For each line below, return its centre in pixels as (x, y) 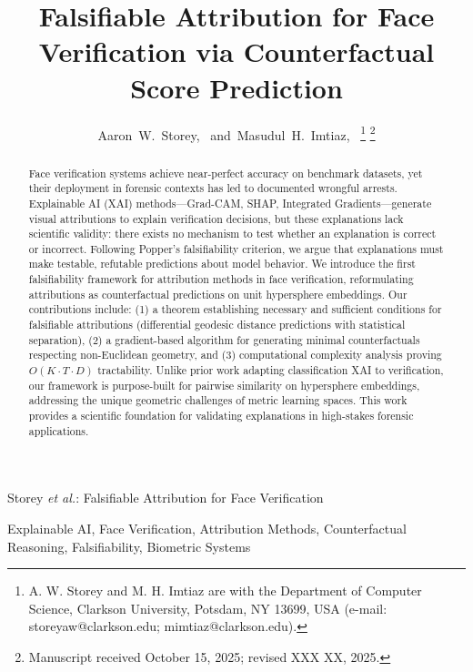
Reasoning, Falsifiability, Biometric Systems (129, 546)
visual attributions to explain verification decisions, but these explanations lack (216, 218)
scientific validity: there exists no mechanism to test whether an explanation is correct (232, 234)
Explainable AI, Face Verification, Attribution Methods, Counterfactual (207, 528)
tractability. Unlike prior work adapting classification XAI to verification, (271, 370)
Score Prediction (236, 87)
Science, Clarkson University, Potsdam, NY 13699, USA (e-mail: (208, 608)
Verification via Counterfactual (236, 51)
